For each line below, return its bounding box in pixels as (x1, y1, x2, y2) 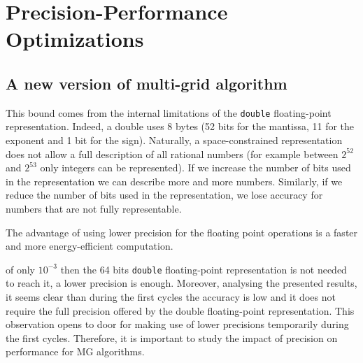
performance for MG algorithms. (6, 344, 145, 359)
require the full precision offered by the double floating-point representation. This (6, 303, 355, 318)
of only (6, 262, 36, 276)
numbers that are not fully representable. (6, 201, 182, 215)
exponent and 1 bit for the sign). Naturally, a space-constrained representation (6, 133, 343, 148)
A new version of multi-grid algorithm (6, 72, 287, 94)
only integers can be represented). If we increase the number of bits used (40, 160, 351, 175)
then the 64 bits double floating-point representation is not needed (60, 262, 347, 276)
